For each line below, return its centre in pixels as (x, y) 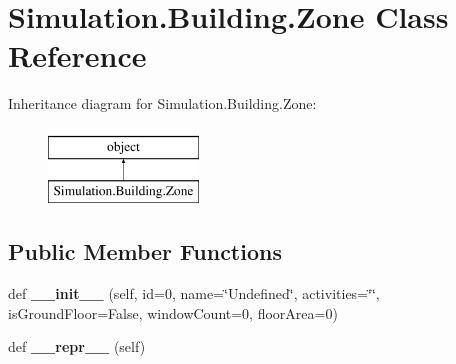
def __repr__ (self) (77, 346)
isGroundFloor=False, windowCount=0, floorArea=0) (173, 312)
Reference (77, 55)
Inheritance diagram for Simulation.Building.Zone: (162, 103)
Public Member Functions (145, 251)
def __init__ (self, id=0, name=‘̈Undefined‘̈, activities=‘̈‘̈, (194, 293)
